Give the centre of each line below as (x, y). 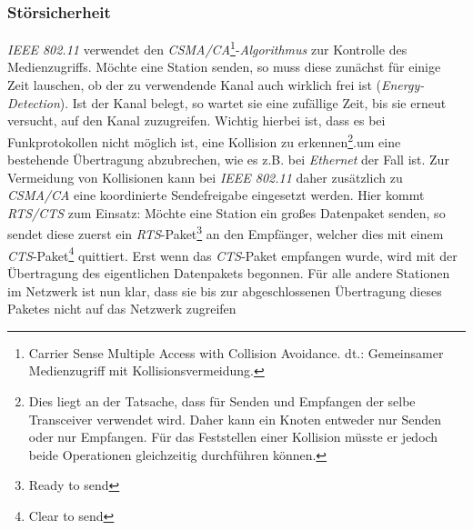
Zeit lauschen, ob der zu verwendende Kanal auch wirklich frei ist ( (194, 85)
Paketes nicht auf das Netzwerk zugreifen (122, 309)
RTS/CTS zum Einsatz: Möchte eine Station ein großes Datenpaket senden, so (226, 212)
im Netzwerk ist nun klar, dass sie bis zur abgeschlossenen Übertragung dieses (225, 290)
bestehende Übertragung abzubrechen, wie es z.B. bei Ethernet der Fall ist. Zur (228, 160)
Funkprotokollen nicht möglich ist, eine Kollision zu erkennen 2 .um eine (204, 140)
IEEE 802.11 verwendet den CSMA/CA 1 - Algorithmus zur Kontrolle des (207, 48)
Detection (34, 102)
